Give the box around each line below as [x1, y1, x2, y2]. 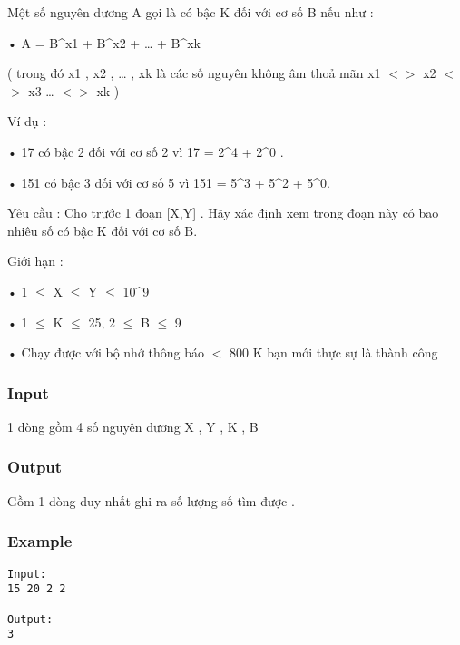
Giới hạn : [7, 251, 64, 270]
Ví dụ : [7, 112, 47, 131]
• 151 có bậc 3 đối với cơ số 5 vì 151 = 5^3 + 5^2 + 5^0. [7, 172, 330, 191]
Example [7, 530, 73, 552]
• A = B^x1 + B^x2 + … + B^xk [7, 33, 201, 52]
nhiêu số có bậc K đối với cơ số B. [7, 220, 198, 239]
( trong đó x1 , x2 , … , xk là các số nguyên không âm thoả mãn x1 [7, 64, 381, 83]
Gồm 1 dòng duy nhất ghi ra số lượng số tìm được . [7, 491, 295, 510]
